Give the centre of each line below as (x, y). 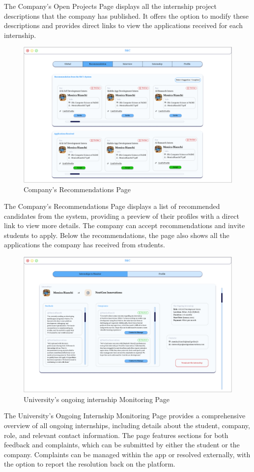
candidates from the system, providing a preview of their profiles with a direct (122, 216)
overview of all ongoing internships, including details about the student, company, (127, 425)
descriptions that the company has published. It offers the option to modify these (126, 16)
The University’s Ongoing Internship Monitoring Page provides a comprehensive (125, 416)
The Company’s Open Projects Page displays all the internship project (110, 6)
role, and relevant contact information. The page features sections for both (116, 435)
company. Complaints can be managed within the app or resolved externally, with (127, 454)
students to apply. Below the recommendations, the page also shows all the (117, 235)
